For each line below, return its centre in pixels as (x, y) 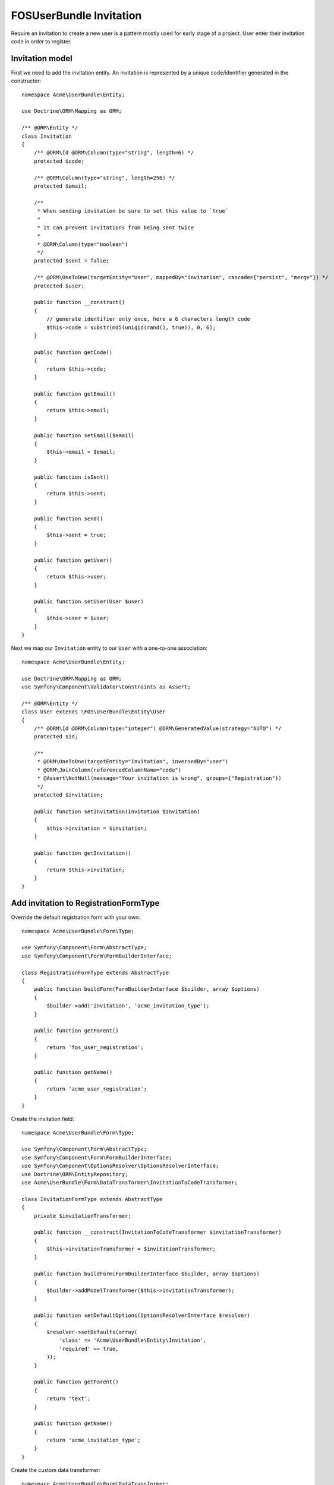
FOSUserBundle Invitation (76, 15)
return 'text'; (69, 1399)
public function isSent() (72, 477)
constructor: (26, 81)
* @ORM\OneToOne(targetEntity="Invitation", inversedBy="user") (133, 762)
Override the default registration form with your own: (76, 917)
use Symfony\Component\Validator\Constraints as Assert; (106, 687)
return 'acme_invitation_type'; (94, 1440)
